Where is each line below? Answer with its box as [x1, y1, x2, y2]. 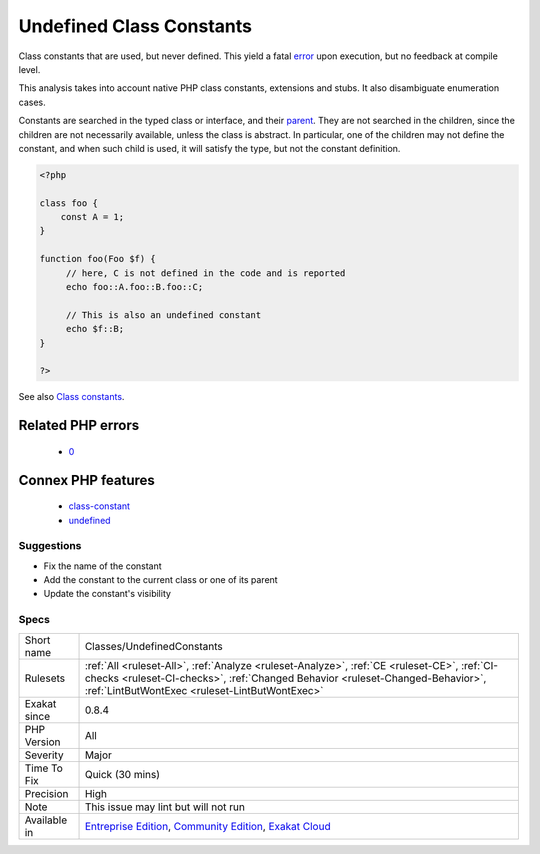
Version [24, 735, 61, 749]
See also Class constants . [18, 391, 125, 403]
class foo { [39, 197, 99, 209]
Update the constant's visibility [43, 588, 172, 600]
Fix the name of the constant [43, 560, 162, 572]
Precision [24, 786, 69, 800]
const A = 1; [60, 211, 125, 223]
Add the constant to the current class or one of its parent [43, 574, 279, 586]
